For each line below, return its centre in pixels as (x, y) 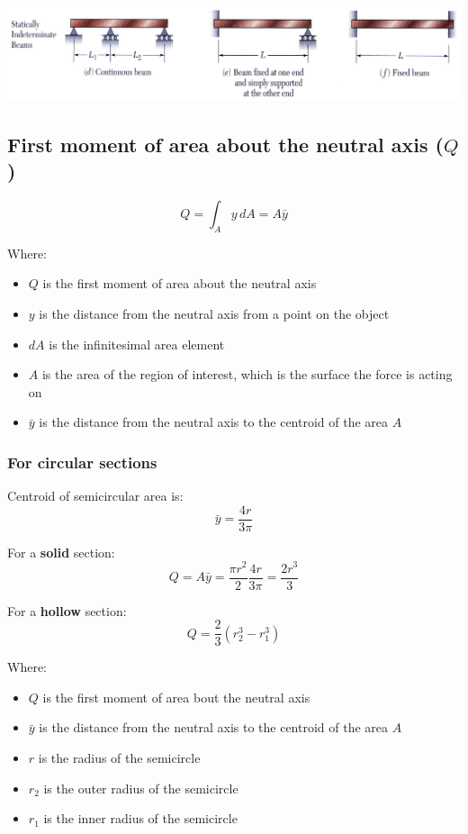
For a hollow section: (67, 610)
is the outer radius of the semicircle (141, 788)
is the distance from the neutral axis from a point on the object (214, 314)
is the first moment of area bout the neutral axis (176, 697)
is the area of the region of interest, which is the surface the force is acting (247, 374)
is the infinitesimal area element (137, 344)
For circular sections (82, 462)
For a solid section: (61, 552)
